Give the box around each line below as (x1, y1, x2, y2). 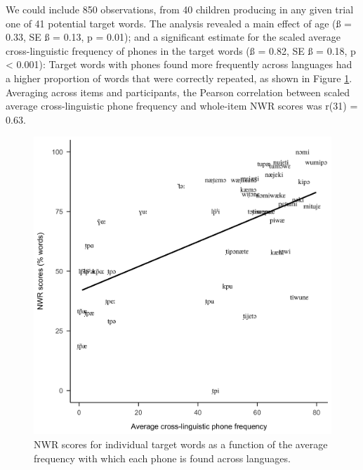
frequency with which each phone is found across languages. (34, 450, 291, 465)
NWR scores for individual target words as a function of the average (34, 436, 328, 451)
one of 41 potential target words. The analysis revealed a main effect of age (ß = (6, 15, 352, 30)
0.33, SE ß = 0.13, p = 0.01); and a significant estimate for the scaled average (6, 30, 341, 44)
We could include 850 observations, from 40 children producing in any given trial (6, 2, 354, 16)
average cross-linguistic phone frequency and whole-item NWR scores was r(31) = (6, 98, 358, 113)
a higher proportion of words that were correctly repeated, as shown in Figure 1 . (6, 70, 352, 85)
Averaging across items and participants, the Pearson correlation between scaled (6, 84, 350, 99)
